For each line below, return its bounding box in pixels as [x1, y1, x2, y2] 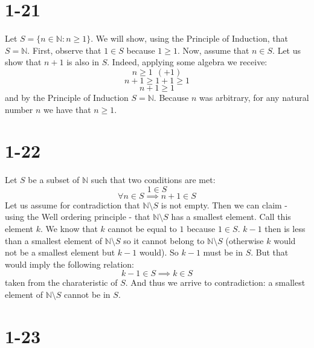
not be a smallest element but [5, 246, 115, 259]
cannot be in [64, 288, 111, 300]
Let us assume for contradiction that [5, 198, 140, 211]
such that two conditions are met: [91, 173, 216, 186]
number [5, 103, 33, 115]
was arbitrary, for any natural [199, 91, 309, 103]
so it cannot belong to [123, 234, 205, 246]
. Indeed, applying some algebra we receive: [107, 56, 268, 68]
